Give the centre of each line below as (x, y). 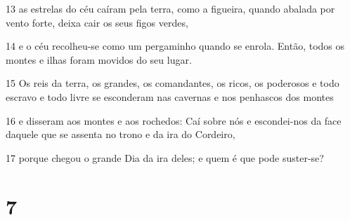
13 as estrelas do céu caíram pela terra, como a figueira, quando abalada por (170, 8)
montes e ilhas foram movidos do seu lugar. (99, 59)
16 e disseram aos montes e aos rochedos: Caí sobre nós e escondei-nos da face (174, 120)
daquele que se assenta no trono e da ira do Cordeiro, (121, 134)
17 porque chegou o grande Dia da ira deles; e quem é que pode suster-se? (165, 157)
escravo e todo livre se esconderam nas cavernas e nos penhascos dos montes (170, 96)
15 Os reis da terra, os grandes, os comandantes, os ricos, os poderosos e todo (173, 83)
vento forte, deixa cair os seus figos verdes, (97, 22)
